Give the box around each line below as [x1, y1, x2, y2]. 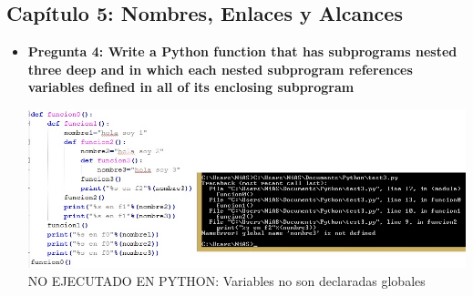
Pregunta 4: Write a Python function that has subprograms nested [27, 42, 458, 61]
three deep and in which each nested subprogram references [27, 59, 413, 78]
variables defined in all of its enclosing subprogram [27, 77, 355, 97]
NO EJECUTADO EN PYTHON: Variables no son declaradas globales [27, 270, 426, 290]
